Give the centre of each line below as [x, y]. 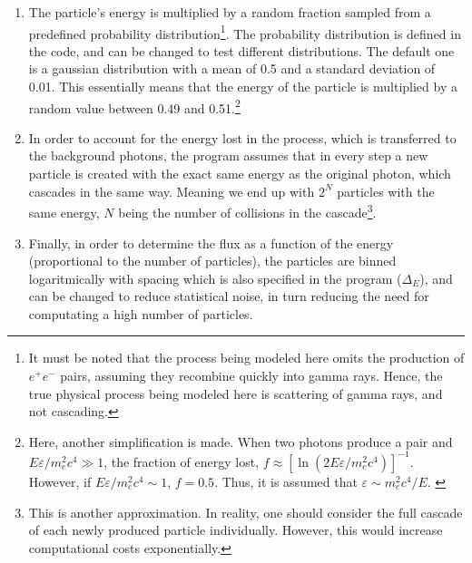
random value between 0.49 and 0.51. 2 [134, 106]
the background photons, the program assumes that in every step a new [228, 155]
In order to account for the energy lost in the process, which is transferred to [242, 137]
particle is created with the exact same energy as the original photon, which [240, 174]
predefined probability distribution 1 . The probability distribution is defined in [245, 32]
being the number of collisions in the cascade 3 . [247, 211]
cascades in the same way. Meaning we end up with [172, 191]
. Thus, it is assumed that [286, 481]
